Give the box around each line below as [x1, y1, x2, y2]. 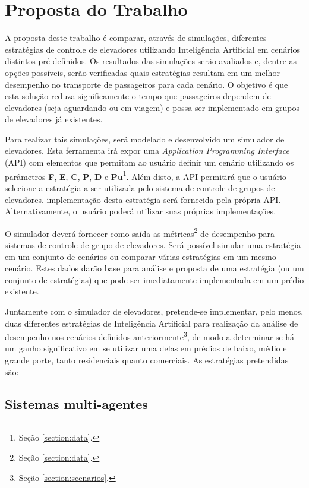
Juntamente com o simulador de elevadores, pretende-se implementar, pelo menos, [5, 305, 304, 317]
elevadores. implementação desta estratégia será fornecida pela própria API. [5, 193, 281, 205]
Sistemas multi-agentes [5, 394, 148, 413]
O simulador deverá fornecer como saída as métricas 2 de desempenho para [5, 225, 275, 239]
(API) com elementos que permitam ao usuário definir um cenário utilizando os [5, 156, 294, 169]
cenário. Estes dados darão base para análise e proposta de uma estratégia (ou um [5, 262, 304, 274]
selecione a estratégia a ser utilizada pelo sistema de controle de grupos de [5, 181, 275, 194]
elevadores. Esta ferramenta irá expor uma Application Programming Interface [5, 144, 289, 157]
